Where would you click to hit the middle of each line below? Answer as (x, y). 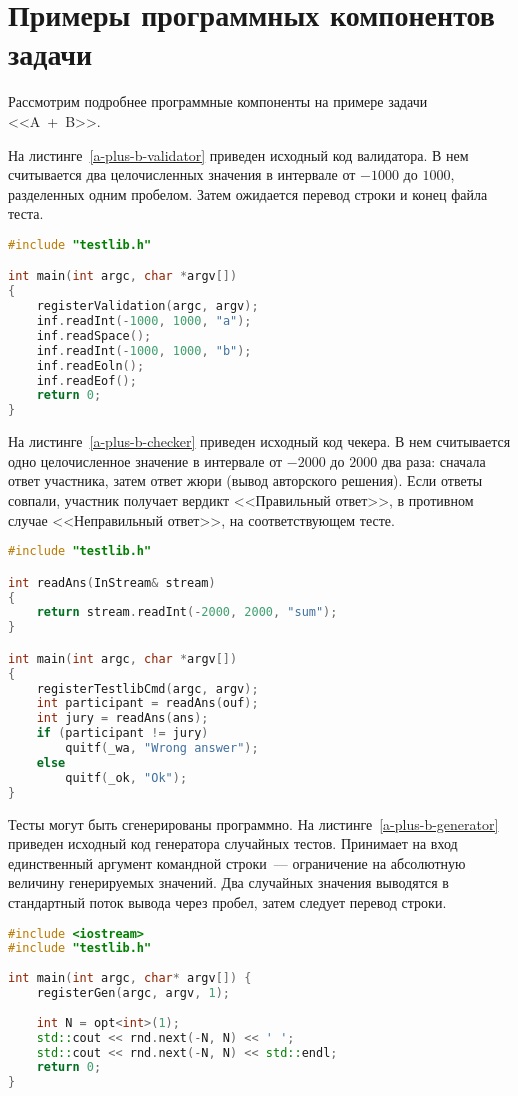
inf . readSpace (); (94, 335)
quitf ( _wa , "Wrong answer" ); (162, 748)
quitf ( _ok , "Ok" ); (126, 777)
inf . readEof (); (86, 380)
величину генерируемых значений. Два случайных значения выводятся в (228, 882)
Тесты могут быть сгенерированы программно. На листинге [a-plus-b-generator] (253, 823)
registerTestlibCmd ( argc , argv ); (147, 688)
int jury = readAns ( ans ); (122, 718)
